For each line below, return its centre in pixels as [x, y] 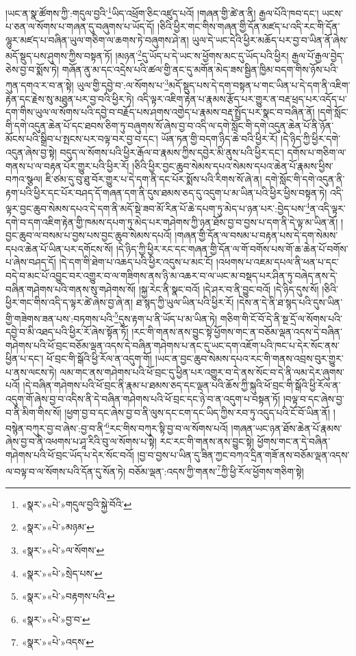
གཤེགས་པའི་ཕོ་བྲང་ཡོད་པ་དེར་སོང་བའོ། [70, 454]
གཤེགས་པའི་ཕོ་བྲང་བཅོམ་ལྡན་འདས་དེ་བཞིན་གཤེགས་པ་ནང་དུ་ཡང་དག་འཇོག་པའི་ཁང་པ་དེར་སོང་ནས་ [173, 345]
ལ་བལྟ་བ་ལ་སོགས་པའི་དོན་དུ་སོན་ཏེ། [66, 471]
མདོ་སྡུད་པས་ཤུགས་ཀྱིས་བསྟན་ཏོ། [59, 56]
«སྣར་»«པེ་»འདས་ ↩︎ [58, 642]
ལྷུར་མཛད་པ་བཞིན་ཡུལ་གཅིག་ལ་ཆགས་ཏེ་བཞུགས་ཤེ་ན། [97, 39]
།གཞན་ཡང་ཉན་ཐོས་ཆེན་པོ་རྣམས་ [287, 428]
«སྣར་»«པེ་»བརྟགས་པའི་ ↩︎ [68, 596]
